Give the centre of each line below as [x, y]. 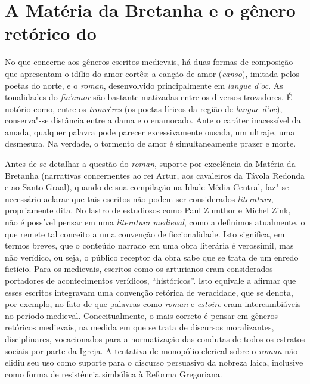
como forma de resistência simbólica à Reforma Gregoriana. [114, 374]
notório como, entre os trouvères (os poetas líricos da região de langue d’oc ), [144, 108]
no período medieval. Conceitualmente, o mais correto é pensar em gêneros [142, 315]
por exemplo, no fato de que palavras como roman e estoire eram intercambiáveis [153, 304]
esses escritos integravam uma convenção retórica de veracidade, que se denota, [149, 292]
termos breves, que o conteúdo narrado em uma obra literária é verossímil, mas [149, 245]
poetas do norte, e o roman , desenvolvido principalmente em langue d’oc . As [144, 85]
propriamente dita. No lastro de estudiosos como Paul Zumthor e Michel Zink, [148, 210]
